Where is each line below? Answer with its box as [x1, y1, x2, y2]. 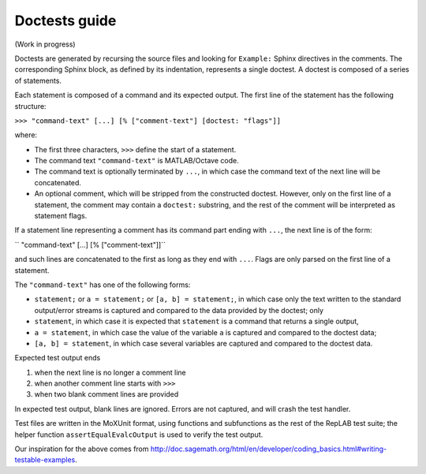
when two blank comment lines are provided [34, 390, 179, 399]
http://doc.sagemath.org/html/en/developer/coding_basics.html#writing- [150, 444, 387, 453]
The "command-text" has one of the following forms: [14, 280, 191, 289]
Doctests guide [14, 12, 117, 29]
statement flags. [34, 211, 88, 221]
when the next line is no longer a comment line [34, 368, 186, 377]
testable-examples [14, 455, 76, 465]
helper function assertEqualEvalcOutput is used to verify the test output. [14, 430, 263, 439]
